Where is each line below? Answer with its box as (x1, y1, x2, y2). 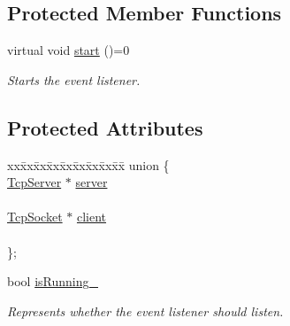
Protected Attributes (7, 113, 203, 141)
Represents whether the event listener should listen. (7, 301, 284, 320)
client (76, 207, 107, 226)
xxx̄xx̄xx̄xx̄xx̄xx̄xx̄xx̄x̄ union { (7, 155, 170, 174)
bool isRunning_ (7, 272, 98, 291)
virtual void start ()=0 (7, 41, 130, 59)
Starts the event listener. (7, 70, 141, 89)
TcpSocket (7, 207, 63, 226)
